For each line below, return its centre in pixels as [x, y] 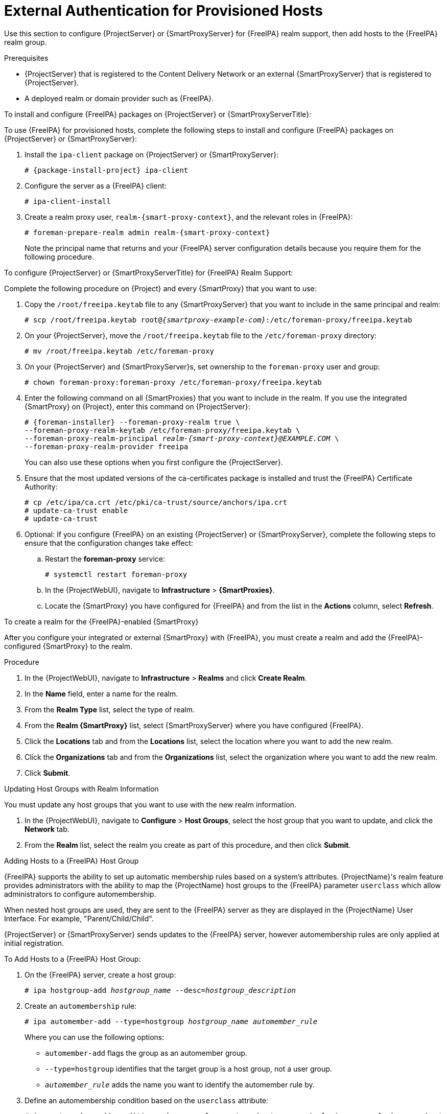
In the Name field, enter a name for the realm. [101, 693]
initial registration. [34, 943]
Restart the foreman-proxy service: [105, 559]
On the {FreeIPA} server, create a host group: [100, 974]
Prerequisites [26, 58]
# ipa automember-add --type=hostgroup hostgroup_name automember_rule [171, 1021]
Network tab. [47, 829]
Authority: [41, 486]
